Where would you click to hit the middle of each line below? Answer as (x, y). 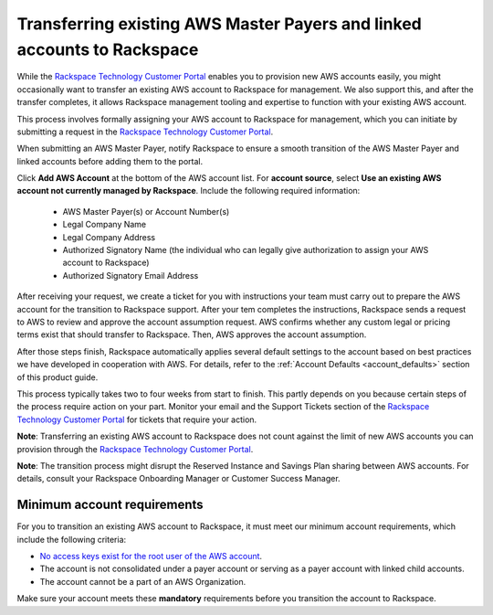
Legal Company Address (109, 237)
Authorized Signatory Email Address (131, 275)
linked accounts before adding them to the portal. (110, 161)
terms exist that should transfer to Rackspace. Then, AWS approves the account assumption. (192, 334)
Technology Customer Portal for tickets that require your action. (137, 419)
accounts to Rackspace (108, 49)
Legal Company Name (105, 225)
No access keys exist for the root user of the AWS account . (151, 556)
